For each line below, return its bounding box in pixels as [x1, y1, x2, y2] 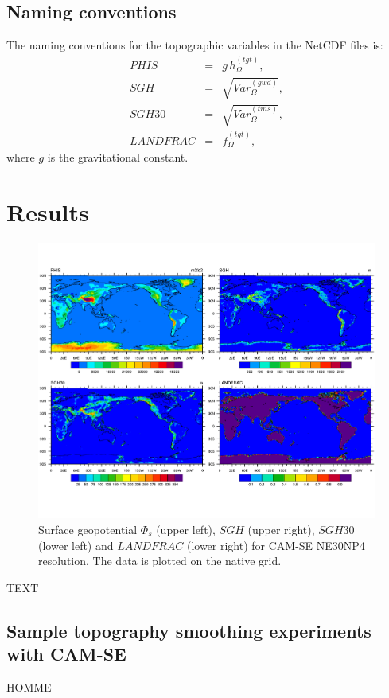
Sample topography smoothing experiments [6, 618, 371, 642]
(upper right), [247, 521, 315, 538]
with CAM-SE [6, 641, 126, 666]
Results [6, 196, 89, 228]
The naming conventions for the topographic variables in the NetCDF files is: [6, 37, 383, 53]
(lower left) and [38, 536, 114, 553]
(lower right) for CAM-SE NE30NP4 [186, 536, 365, 553]
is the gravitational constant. [47, 149, 189, 166]
